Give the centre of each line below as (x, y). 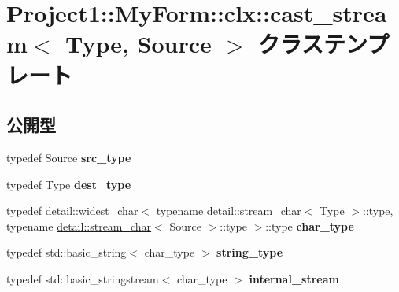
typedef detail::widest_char (72, 211)
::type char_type (310, 225)
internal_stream (294, 278)
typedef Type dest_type (69, 184)
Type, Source (138, 44)
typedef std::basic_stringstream (83, 278)
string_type (250, 252)
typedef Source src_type (69, 157)
